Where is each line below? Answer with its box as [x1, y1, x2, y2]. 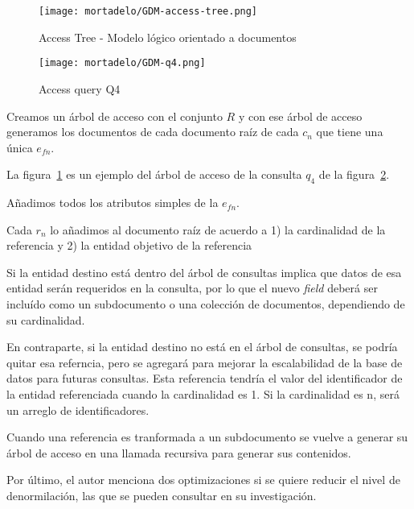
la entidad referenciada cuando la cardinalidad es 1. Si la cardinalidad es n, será [6, 386, 400, 403]
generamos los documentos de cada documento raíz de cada [6, 123, 299, 140]
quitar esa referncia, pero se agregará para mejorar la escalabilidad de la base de [6, 354, 403, 370]
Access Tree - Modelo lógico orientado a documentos [39, 28, 297, 45]
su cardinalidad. [6, 311, 85, 328]
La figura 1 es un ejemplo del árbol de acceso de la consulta [6, 166, 302, 183]
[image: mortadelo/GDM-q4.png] [39, 57, 206, 69]
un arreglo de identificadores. [6, 401, 150, 418]
